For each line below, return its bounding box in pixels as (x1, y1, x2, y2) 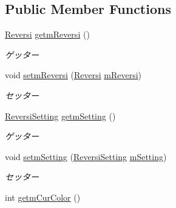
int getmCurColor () (5, 190, 81, 203)
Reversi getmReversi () (5, 28, 90, 41)
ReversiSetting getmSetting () (5, 109, 116, 122)
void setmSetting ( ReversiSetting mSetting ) (5, 150, 167, 163)
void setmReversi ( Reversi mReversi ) (5, 69, 141, 81)
